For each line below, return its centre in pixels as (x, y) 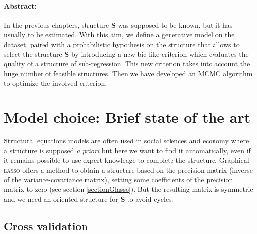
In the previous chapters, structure (57, 24)
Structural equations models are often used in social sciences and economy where (127, 141)
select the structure (33, 54)
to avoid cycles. (150, 199)
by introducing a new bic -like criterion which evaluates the (160, 54)
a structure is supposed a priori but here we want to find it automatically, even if (127, 150)
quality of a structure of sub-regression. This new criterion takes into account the (127, 64)
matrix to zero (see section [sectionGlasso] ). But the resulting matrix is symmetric (128, 189)
